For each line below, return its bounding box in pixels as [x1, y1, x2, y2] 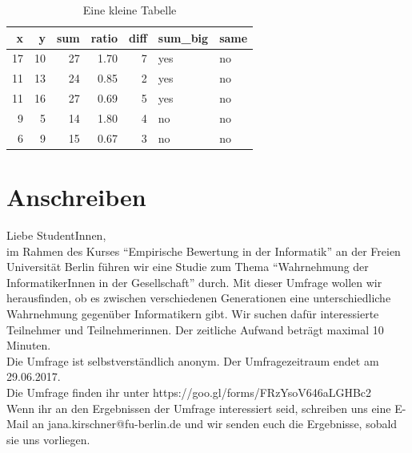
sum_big [158, 29, 209, 46]
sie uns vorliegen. [6, 431, 90, 447]
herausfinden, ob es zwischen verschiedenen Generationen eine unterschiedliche [6, 289, 391, 306]
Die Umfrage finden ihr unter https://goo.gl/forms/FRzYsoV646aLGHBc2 [6, 383, 372, 400]
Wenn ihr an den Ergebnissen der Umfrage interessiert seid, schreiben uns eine [6, 399, 391, 416]
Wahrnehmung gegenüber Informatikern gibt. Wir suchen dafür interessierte [6, 305, 379, 322]
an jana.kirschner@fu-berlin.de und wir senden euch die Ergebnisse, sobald [32, 415, 398, 432]
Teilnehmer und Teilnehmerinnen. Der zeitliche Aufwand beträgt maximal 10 [6, 321, 384, 338]
